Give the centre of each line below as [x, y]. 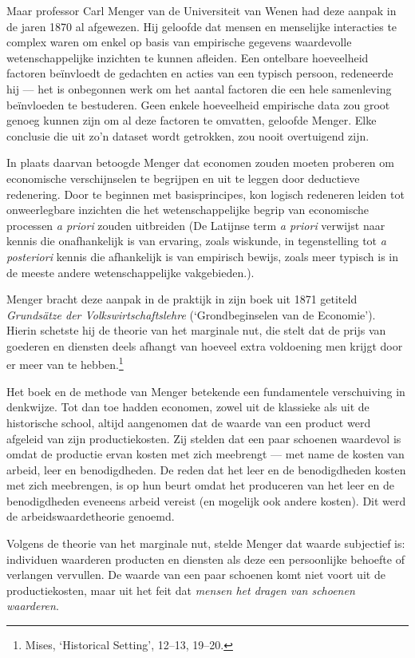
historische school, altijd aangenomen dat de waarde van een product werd [189, 422]
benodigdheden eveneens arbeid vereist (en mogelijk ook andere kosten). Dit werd [206, 500]
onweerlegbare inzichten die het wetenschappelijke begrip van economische [188, 210]
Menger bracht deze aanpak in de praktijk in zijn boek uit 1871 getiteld [182, 299]
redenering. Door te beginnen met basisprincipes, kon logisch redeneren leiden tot [206, 194]
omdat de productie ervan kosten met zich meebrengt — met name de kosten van [206, 454]
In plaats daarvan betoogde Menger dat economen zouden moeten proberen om [200, 163]
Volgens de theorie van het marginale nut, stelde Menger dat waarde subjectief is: [206, 543]
